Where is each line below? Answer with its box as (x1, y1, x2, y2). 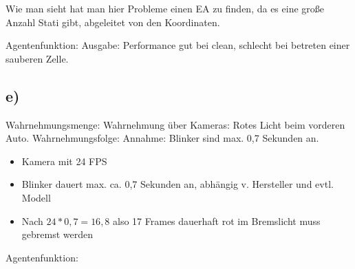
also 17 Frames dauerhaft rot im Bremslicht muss (113, 213, 321, 228)
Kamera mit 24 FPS (21, 153, 107, 168)
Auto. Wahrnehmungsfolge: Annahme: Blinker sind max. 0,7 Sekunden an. (6, 131, 319, 145)
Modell (21, 190, 51, 204)
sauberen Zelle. (6, 51, 69, 65)
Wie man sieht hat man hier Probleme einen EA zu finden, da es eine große (6, 1, 325, 15)
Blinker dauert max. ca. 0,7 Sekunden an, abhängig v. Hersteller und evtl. (21, 177, 334, 191)
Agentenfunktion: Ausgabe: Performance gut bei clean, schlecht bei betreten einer (6, 38, 350, 52)
